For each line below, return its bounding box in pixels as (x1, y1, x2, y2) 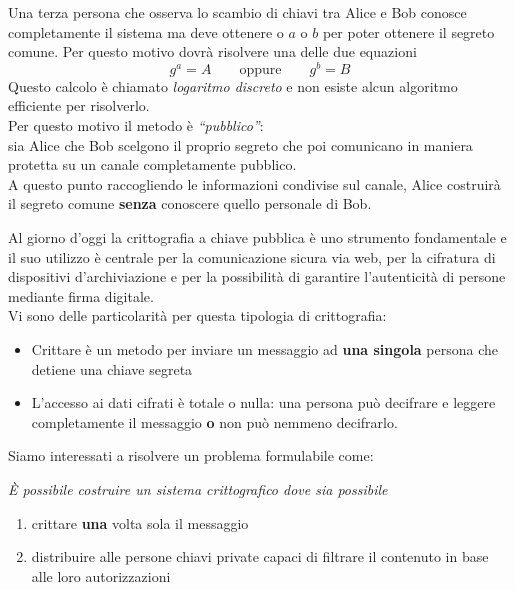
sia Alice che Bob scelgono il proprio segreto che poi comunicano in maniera (8, 134, 473, 155)
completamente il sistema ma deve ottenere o (8, 21, 284, 42)
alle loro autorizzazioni (31, 565, 171, 586)
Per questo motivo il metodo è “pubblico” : (8, 115, 264, 136)
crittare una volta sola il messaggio (31, 512, 249, 533)
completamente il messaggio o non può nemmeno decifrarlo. (31, 411, 398, 432)
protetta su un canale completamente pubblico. (8, 154, 297, 175)
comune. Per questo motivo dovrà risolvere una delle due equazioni (8, 41, 417, 62)
